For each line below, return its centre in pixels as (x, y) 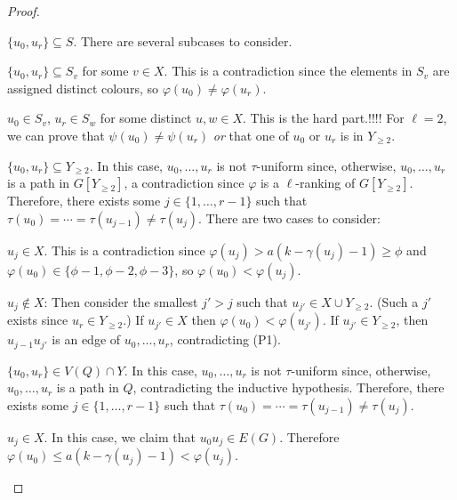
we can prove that (56, 135)
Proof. (24, 11)
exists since (38, 320)
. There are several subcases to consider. (183, 40)
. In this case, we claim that (120, 436)
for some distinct (146, 118)
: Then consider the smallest (121, 301)
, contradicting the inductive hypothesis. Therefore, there (289, 387)
